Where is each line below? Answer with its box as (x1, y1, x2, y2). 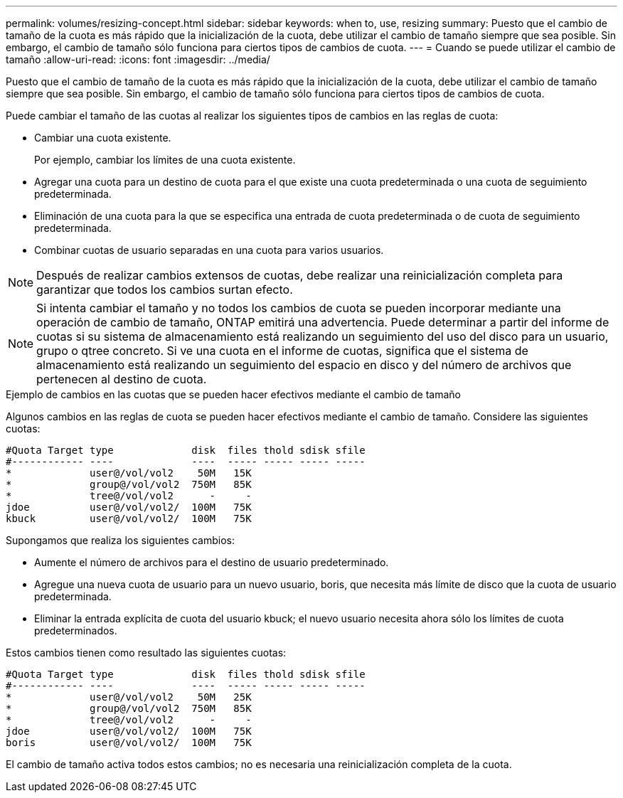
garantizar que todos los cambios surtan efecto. (36, 282, 293, 297)
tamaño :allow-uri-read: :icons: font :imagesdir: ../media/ (6, 53, 270, 65)
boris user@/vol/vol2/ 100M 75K (6, 737, 252, 748)
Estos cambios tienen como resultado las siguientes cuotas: (6, 647, 287, 659)
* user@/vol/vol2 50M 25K (6, 691, 252, 703)
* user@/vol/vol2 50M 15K (6, 467, 252, 479)
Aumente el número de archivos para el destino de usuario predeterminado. (34, 556, 389, 568)
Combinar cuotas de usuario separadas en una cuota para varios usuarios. (34, 244, 384, 256)
